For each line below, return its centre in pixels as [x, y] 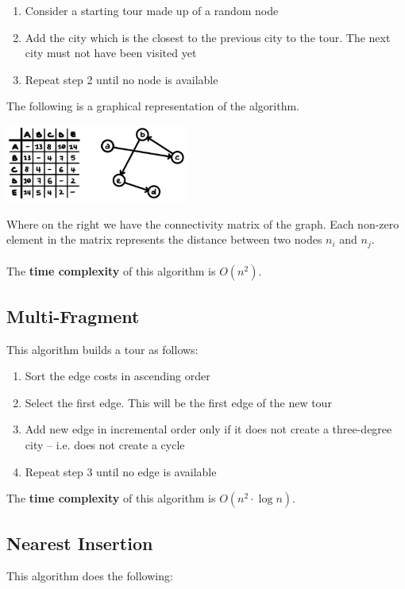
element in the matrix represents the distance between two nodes [164, 239]
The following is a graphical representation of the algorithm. [153, 106]
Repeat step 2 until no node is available [121, 79]
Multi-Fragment [73, 316]
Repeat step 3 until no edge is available [121, 471]
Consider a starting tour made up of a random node [152, 10]
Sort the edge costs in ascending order [118, 376]
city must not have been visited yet [111, 53]
